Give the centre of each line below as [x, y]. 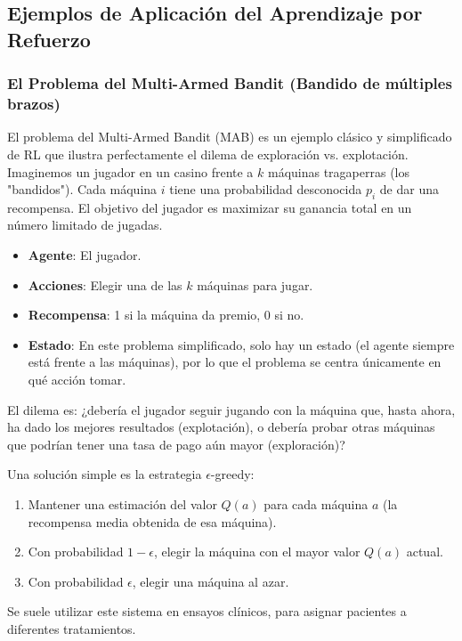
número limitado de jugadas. [85, 225]
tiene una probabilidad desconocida [266, 189]
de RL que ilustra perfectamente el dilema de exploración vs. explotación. [208, 154]
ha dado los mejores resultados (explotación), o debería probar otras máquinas [221, 427]
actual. [425, 552]
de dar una [409, 189]
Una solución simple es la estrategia [105, 474]
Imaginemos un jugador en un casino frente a [130, 171]
